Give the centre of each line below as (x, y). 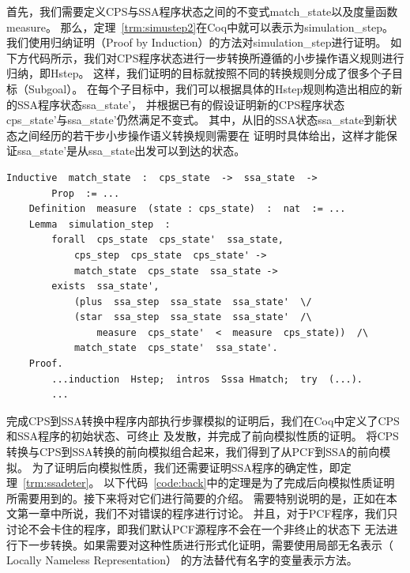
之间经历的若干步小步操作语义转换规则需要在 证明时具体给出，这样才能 (201, 135)
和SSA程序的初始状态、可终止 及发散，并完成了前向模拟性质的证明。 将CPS (203, 436)
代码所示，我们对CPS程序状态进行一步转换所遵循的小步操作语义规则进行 (216, 57)
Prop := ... (86, 193)
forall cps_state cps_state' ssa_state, (167, 240)
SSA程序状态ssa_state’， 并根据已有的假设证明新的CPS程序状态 (181, 104)
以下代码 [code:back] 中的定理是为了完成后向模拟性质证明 (249, 483)
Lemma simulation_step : (100, 224)
